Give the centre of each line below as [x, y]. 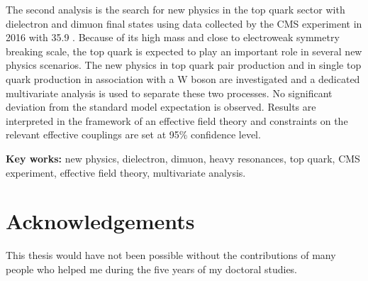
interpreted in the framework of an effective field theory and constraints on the [177, 120]
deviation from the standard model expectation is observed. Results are [161, 107]
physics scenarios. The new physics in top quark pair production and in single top [184, 65]
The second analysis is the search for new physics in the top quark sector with [175, 9]
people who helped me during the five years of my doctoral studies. [152, 269]
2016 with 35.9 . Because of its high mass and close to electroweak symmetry [173, 37]
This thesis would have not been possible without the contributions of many [171, 255]
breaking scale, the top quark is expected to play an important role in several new [184, 51]
